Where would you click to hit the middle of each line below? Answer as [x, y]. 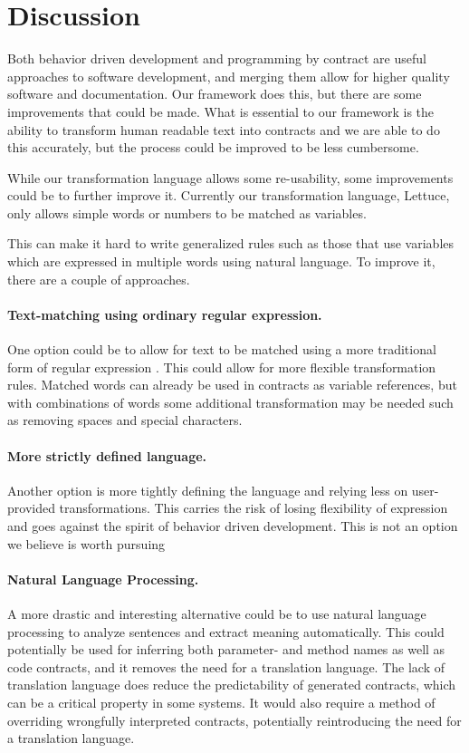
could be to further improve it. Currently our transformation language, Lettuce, [229, 195]
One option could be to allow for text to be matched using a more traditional [222, 349]
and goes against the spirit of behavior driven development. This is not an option [233, 526]
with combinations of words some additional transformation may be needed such [230, 402]
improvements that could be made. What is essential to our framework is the [221, 111]
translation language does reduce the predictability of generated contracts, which [232, 685]
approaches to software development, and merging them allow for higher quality [229, 76]
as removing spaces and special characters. [125, 420]
